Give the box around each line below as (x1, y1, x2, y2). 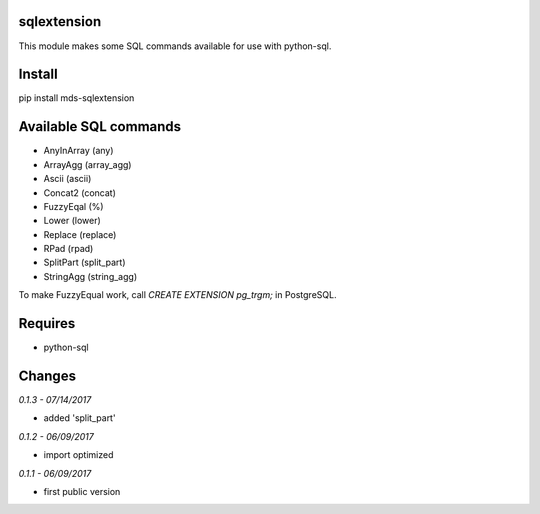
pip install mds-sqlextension (18, 92, 135, 104)
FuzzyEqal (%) (43, 200, 104, 212)
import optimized (43, 449, 114, 461)
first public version (43, 486, 121, 497)
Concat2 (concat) (43, 186, 117, 199)
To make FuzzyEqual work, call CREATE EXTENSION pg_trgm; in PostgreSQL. (18, 289, 337, 301)
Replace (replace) (43, 228, 117, 240)
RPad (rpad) (43, 243, 94, 255)
